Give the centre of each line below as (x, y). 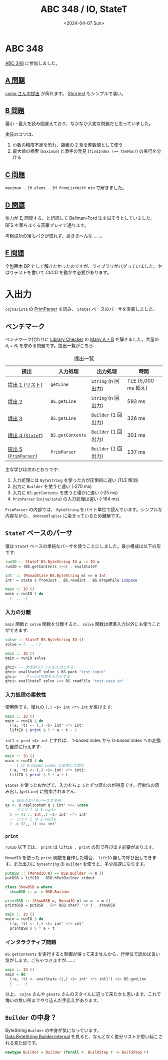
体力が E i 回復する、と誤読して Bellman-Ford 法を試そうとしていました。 (80, 218)
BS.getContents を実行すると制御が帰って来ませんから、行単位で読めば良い (83, 954)
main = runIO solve (25, 658)
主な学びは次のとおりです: (32, 469)
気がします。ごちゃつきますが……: (40, 960)
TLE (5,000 (140, 381)
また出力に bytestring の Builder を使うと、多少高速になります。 (81, 864)
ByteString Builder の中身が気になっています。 (53, 1030)
